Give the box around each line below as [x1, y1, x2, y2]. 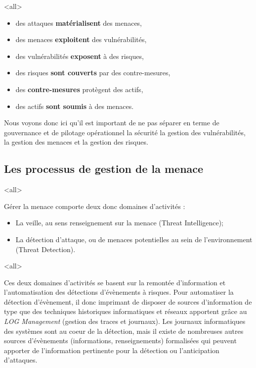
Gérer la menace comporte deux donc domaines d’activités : [4, 201, 185, 211]
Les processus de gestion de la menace [4, 161, 204, 176]
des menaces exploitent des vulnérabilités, [15, 34, 147, 45]
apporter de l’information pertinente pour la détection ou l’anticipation [4, 345, 219, 355]
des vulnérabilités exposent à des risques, [15, 51, 144, 61]
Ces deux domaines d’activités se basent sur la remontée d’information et [4, 277, 226, 287]
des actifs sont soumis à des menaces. [15, 101, 134, 111]
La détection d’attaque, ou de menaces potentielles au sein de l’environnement [15, 234, 253, 244]
